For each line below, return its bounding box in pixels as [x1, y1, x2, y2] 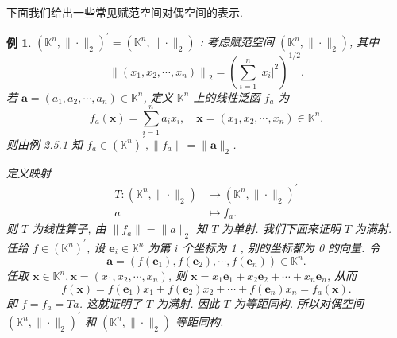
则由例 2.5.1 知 [6, 135, 83, 152]
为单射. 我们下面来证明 [222, 220, 341, 237]
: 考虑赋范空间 [199, 33, 274, 50]
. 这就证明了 [79, 294, 142, 311]
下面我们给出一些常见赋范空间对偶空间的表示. [6, 4, 243, 20]
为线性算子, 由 [32, 220, 106, 237]
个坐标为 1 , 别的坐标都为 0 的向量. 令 [182, 239, 380, 255]
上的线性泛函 [193, 88, 260, 105]
